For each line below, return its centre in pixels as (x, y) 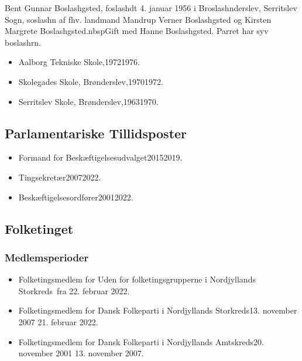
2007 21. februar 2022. (58, 321)
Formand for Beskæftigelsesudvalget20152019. (100, 157)
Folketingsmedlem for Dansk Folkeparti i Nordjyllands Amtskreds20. (141, 341)
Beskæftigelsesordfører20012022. (76, 197)
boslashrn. (23, 42)
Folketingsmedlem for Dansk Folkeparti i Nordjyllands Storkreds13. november (158, 310)
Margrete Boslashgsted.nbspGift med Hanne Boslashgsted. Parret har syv (137, 31)
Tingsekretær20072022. (60, 177)
